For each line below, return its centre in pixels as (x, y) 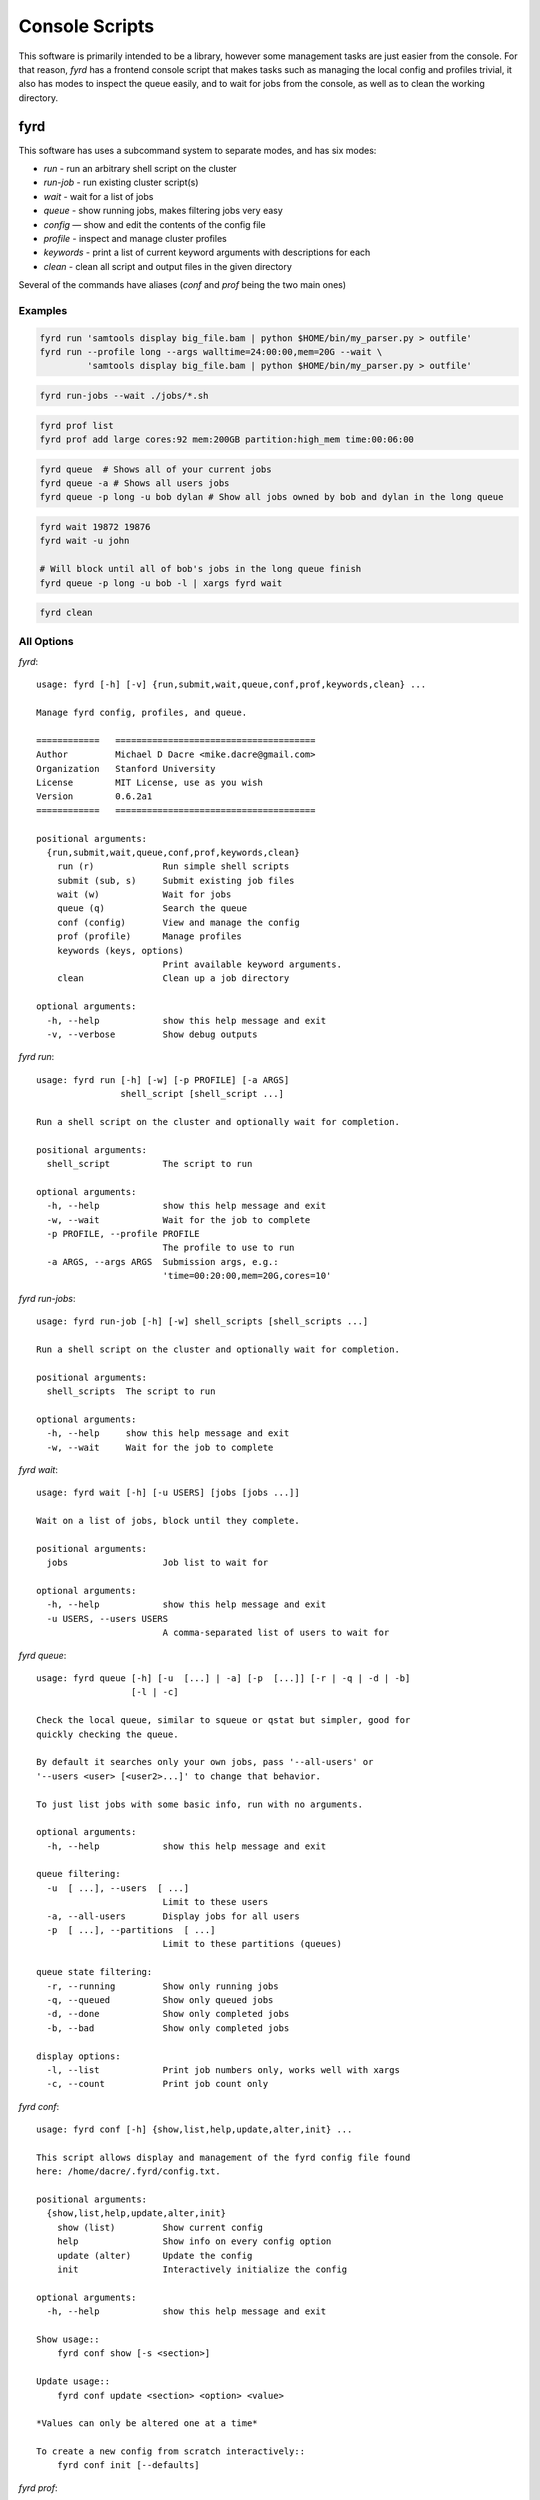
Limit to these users (215, 1902)
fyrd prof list (76, 425)
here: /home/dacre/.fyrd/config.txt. (129, 2171)
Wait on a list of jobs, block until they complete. (168, 1521)
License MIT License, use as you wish (150, 782)
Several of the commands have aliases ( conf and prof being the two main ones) (182, 285)
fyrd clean (66, 613)
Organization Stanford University (126, 768)
